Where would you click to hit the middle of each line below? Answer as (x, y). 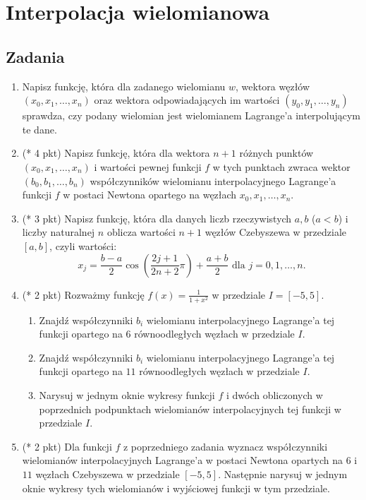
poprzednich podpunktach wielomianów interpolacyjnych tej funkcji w (190, 409)
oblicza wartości (141, 232)
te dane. (39, 129)
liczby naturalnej (59, 232)
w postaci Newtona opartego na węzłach (150, 195)
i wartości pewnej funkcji (148, 166)
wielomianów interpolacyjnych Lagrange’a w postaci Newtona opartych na (183, 460)
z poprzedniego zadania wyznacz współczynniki (225, 446)
